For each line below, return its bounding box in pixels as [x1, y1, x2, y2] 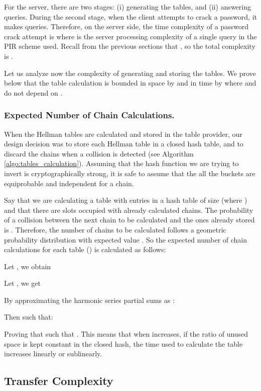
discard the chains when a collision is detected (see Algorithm [4, 148, 194, 159]
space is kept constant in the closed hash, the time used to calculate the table [4, 338, 243, 349]
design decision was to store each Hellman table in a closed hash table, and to [4, 138, 243, 149]
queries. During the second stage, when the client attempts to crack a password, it [4, 11, 257, 22]
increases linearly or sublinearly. [4, 348, 102, 359]
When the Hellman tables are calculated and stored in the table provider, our [4, 128, 242, 139]
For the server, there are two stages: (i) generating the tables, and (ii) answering [4, 2, 251, 12]
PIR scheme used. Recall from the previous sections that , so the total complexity [4, 41, 255, 51]
